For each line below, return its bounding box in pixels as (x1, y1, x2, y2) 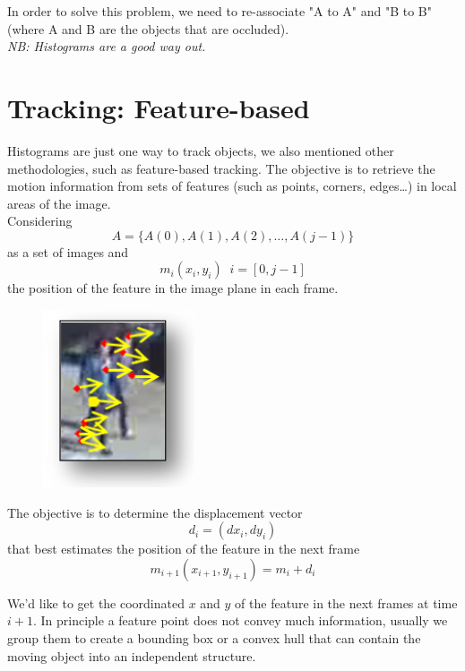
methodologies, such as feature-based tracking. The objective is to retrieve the (7, 159, 435, 177)
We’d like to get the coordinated (7, 593, 185, 612)
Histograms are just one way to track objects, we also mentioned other (7, 141, 394, 159)
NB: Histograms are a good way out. (7, 37, 206, 56)
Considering (7, 211, 73, 230)
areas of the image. (7, 194, 111, 212)
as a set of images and (7, 242, 129, 261)
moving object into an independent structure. (7, 646, 256, 665)
